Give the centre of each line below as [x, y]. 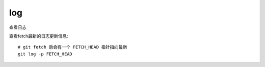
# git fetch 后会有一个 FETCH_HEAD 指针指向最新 [73, 47]
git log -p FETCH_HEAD [45, 54]
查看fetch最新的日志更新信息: [39, 36]
